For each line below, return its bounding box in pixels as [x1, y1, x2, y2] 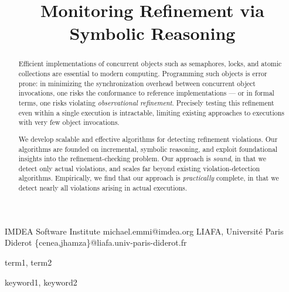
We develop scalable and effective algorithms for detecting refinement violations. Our [18, 134, 278, 144]
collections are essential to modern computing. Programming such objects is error [18, 69, 267, 79]
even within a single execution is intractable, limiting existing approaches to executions [18, 107, 285, 117]
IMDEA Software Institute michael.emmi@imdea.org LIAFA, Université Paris [5, 225, 284, 237]
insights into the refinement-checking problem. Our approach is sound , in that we [18, 154, 266, 164]
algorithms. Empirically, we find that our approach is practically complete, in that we [18, 173, 279, 183]
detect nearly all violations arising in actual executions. [18, 183, 188, 193]
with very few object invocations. [18, 117, 120, 127]
